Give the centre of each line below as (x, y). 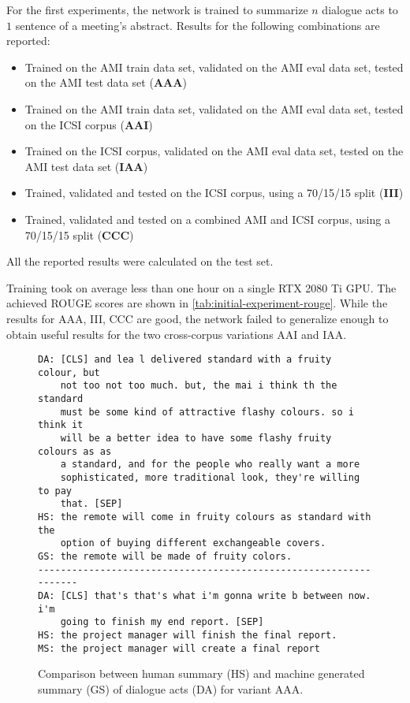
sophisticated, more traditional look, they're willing (210, 478)
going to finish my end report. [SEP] (162, 622)
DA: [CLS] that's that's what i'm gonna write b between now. (205, 595)
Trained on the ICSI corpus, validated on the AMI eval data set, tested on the (214, 151)
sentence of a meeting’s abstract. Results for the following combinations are (198, 25)
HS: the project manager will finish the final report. (188, 635)
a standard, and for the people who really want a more (210, 465)
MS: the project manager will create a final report (179, 648)
